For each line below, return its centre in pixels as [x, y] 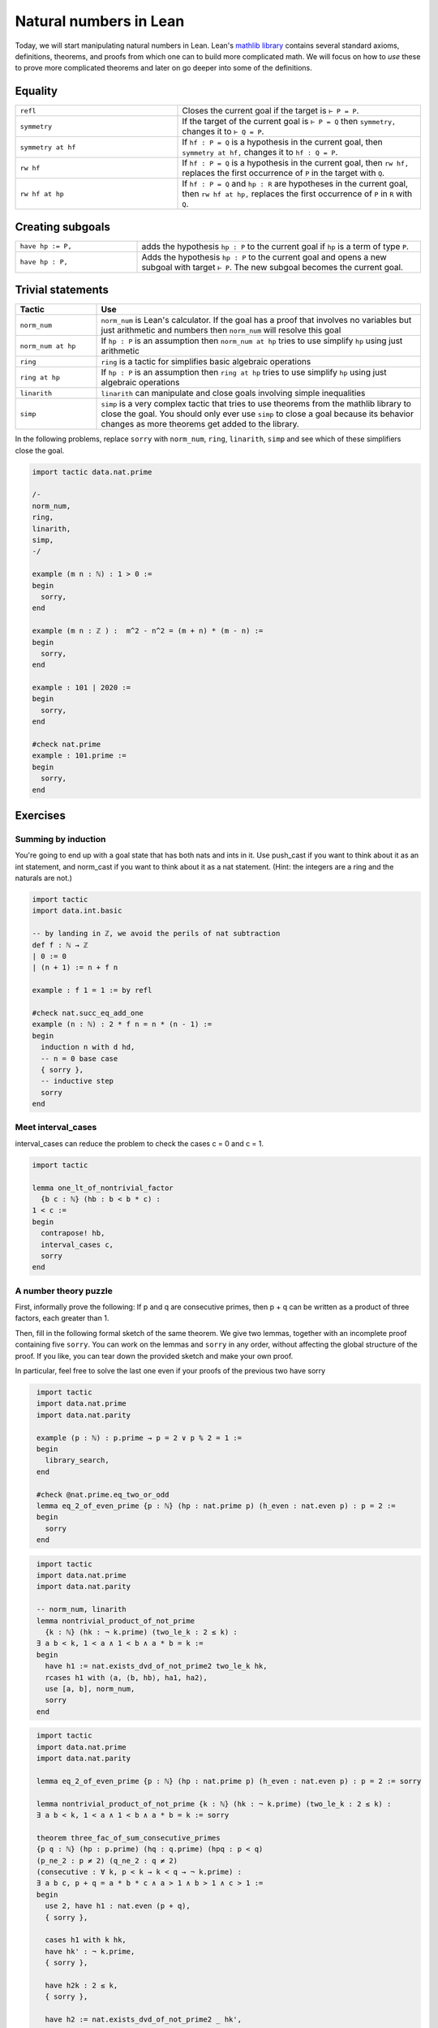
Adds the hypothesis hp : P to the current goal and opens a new [264, 257]
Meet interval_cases [56, 1128]
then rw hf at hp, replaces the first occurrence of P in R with [297, 194]
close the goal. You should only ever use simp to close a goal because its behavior [257, 414]
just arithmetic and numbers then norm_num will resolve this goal [221, 330]
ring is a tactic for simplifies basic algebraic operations [206, 362]
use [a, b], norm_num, [90, 1689]
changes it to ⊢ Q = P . [223, 131]
